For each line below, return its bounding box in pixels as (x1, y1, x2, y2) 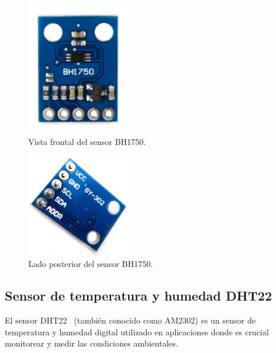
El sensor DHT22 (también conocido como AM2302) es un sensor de (5, 314, 256, 326)
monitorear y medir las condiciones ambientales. (5, 337, 178, 349)
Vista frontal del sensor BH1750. (28, 135, 146, 147)
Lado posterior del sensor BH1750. (28, 258, 153, 270)
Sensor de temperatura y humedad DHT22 (5, 286, 272, 305)
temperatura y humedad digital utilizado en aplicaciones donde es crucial (5, 325, 269, 338)
